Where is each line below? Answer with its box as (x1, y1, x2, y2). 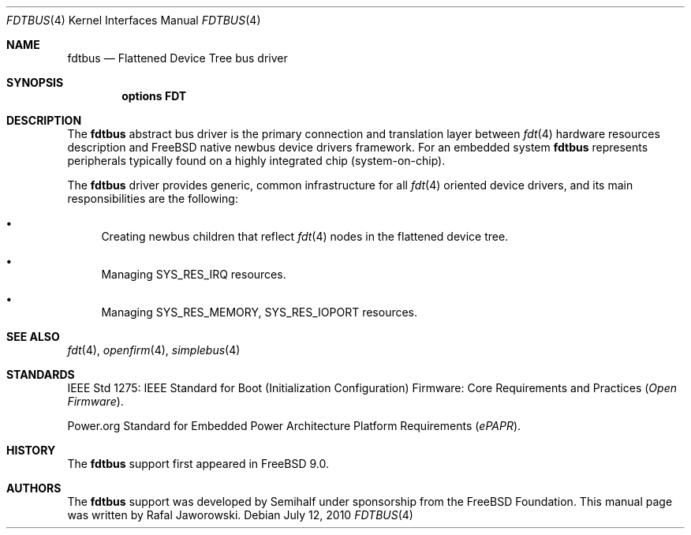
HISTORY (6, 443, 56, 457)
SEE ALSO (6, 330, 60, 343)
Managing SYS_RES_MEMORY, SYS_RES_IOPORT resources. (101, 305, 418, 319)
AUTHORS (6, 481, 62, 495)
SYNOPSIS (6, 76, 64, 89)
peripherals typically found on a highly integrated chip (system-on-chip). (67, 154, 446, 167)
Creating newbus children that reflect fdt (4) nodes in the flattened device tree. (101, 230, 509, 243)
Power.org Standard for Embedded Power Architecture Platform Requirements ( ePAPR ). (67, 419, 521, 432)
